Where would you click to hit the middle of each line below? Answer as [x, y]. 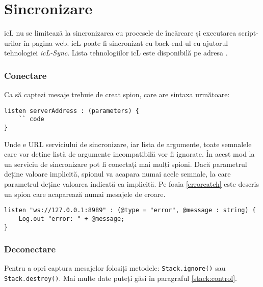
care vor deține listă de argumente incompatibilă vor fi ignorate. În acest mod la [129, 154]
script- [248, 33]
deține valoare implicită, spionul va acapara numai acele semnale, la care [117, 174]
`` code [31, 119]
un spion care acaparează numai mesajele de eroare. [85, 194]
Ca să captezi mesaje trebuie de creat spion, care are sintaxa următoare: [117, 94]
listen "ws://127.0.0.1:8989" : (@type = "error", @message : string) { [130, 210]
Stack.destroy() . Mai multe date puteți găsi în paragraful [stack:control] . [121, 278]
